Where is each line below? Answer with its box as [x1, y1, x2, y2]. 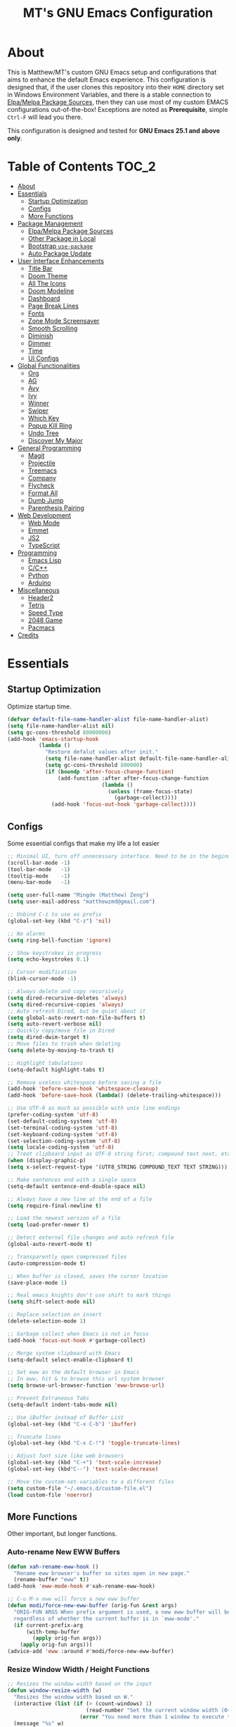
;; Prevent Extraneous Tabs [7, 1395, 90, 1402]
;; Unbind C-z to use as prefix [7, 911, 102, 918]
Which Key [27, 413, 60, 422]
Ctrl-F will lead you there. [7, 113, 83, 121]
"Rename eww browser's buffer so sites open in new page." [13, 1569, 190, 1577]
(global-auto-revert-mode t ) [7, 1241, 93, 1248]
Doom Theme [27, 271, 68, 280]
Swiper [27, 406, 49, 415]
